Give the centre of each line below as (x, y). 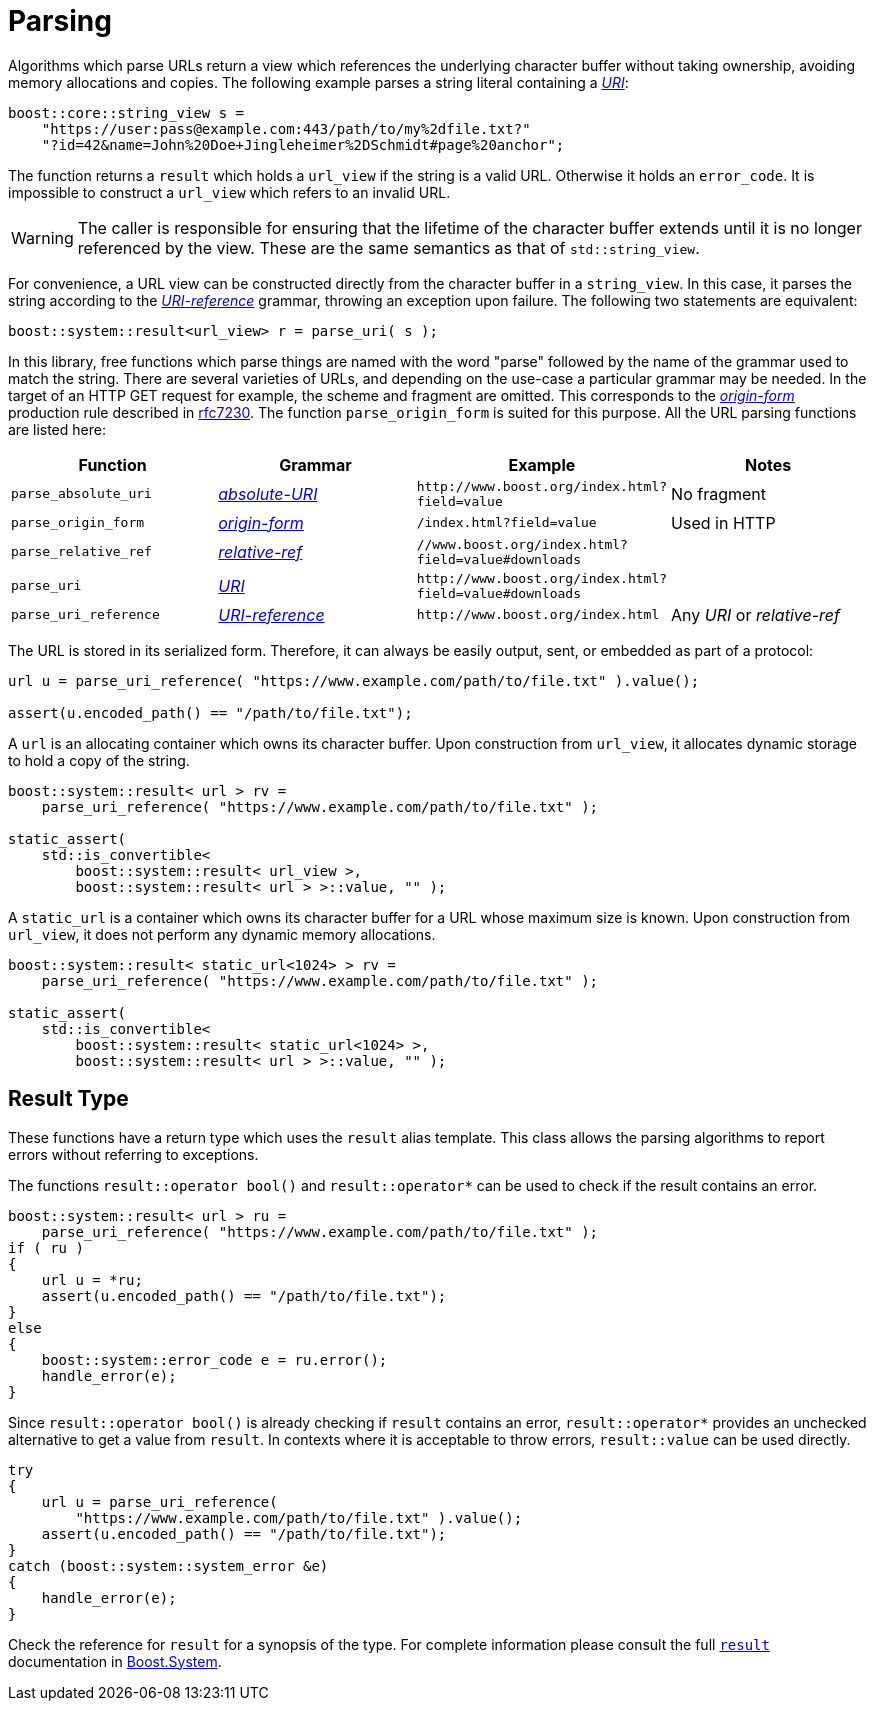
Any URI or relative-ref (755, 614)
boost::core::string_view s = (126, 112)
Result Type (68, 1099)
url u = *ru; (92, 1279)
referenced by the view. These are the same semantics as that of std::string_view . (388, 247)
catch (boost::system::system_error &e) (168, 1565)
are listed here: (57, 429)
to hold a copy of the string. (99, 760)
